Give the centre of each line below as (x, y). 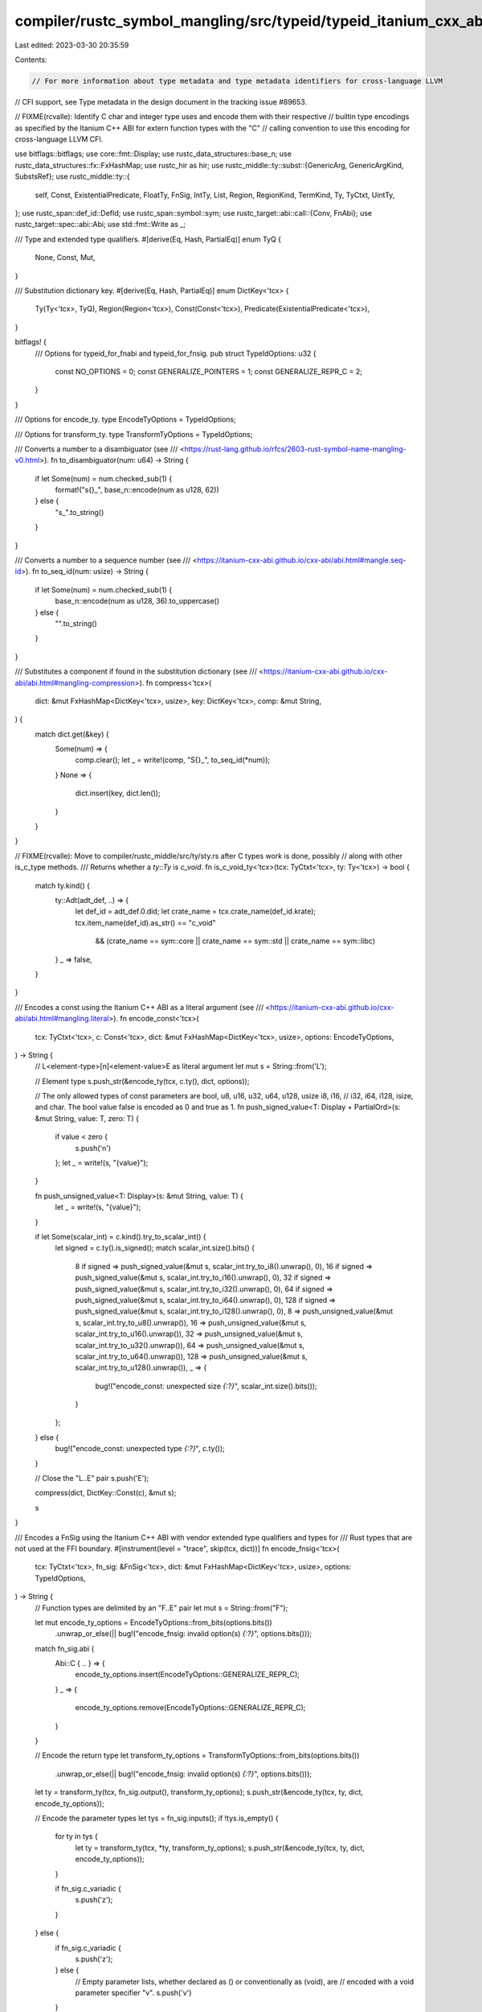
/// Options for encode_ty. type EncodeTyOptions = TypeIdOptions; (125, 419)
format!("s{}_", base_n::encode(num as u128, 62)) (137, 490)
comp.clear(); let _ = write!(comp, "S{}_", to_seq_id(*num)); (173, 760)
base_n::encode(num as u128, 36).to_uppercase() (137, 601)
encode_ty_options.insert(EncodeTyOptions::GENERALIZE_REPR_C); (188, 1675)
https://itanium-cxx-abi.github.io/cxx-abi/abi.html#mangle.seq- (302, 560)
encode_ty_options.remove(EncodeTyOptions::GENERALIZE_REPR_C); (190, 1708)
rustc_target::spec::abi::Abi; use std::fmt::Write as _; (100, 225)
